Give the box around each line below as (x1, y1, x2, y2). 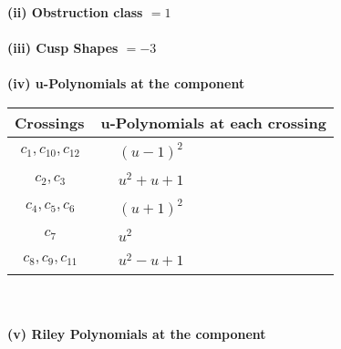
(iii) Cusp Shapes (7, 38, 119, 57)
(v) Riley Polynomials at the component (7, 323, 266, 343)
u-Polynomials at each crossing (100, 111, 326, 133)
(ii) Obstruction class (7, 3, 143, 21)
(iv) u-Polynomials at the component (7, 74, 245, 93)
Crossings (15, 111, 85, 133)
